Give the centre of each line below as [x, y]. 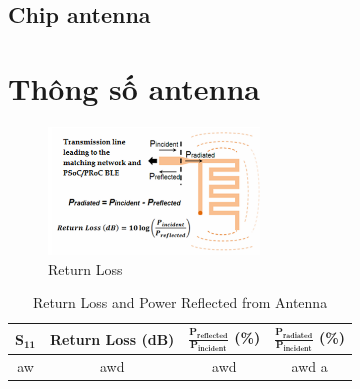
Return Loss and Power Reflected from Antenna [180, 302]
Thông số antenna [134, 87]
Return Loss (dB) [112, 338]
